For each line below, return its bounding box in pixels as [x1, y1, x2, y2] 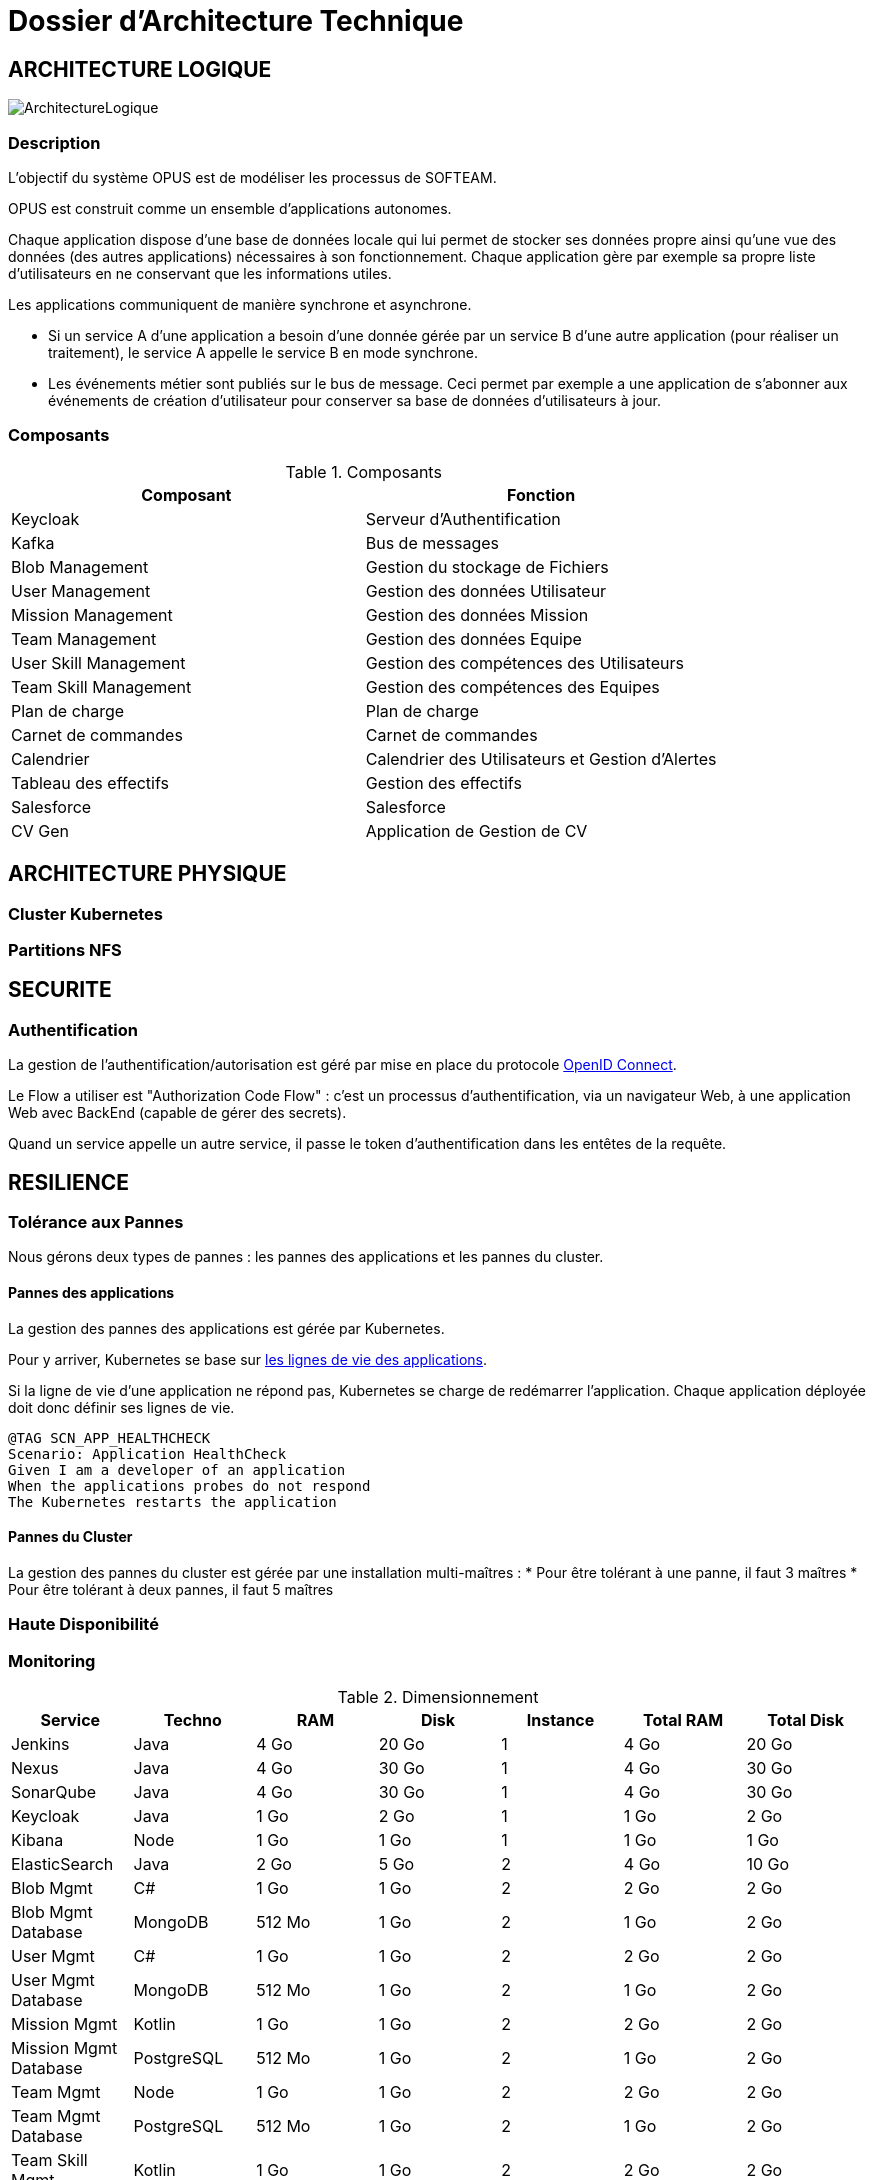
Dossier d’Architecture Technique [8, 4, 464, 38]
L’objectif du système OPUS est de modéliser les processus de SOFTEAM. [8, 168, 497, 186]
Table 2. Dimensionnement [337, 1686, 539, 1707]
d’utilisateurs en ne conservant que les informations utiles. [8, 264, 392, 282]
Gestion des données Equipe [365, 628, 582, 649]
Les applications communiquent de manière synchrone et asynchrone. [8, 295, 472, 313]
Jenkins [11, 1733, 70, 1754]
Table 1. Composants [285, 461, 442, 482]
